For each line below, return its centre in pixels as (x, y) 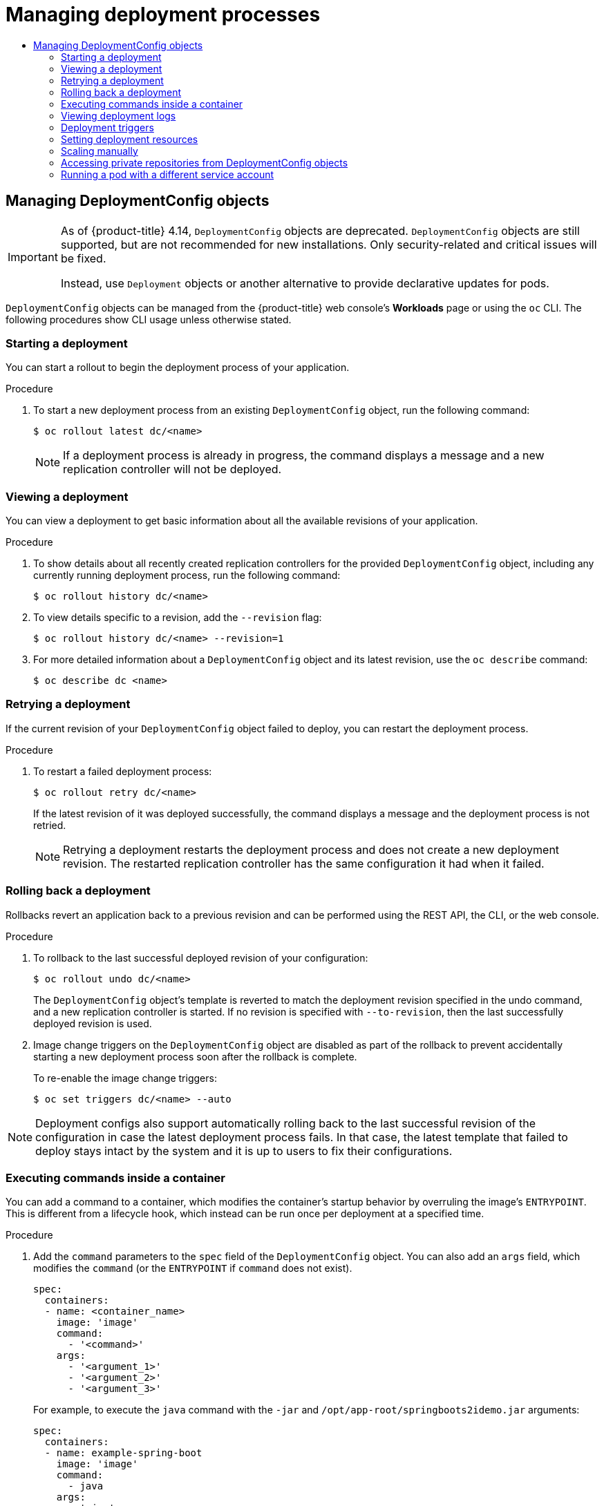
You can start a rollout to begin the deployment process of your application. (178, 368)
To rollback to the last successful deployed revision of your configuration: (201, 957)
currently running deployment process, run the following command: (187, 575)
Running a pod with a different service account (168, 174)
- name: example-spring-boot (123, 1453)
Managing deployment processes (163, 15)
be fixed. (83, 258)
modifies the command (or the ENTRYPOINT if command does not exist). (193, 1268)
